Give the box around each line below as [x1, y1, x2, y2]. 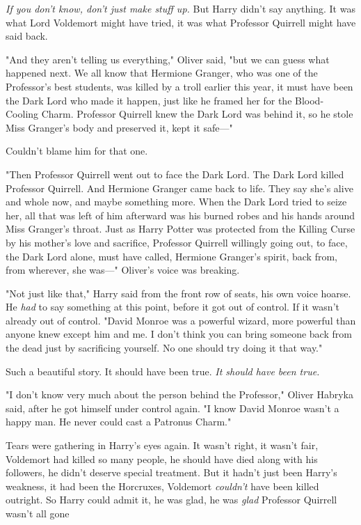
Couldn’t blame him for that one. [6, 143, 148, 158]
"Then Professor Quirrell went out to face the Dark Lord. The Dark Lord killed [6, 166, 344, 181]
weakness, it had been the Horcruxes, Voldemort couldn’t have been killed [6, 478, 319, 493]
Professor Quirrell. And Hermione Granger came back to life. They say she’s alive [6, 180, 353, 195]
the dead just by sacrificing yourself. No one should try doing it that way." [6, 340, 323, 355]
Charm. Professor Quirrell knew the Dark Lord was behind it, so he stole [41, 107, 353, 121]
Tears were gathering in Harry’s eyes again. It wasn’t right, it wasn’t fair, [6, 438, 319, 453]
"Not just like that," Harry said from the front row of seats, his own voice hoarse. [6, 285, 351, 300]
